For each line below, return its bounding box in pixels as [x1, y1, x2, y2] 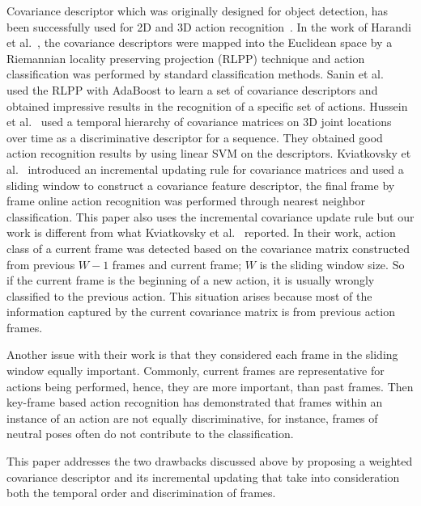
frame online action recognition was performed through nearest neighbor [6, 192, 366, 209]
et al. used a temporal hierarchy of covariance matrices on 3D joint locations [6, 113, 392, 130]
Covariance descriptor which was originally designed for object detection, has [6, 2, 389, 19]
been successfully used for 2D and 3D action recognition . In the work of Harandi [6, 18, 411, 35]
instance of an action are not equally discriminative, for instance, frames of [6, 409, 378, 426]
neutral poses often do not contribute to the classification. [6, 425, 294, 442]
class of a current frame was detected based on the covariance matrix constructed [6, 239, 410, 256]
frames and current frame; [112, 255, 242, 272]
